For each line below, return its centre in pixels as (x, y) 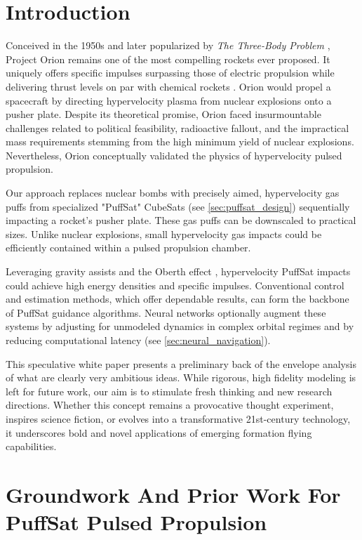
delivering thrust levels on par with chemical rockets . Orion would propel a (168, 86)
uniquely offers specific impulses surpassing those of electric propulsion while (170, 73)
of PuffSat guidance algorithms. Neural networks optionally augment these (166, 312)
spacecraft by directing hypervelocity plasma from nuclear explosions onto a (169, 100)
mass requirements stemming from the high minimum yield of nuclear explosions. (180, 141)
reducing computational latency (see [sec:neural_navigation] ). (138, 340)
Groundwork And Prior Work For (173, 494)
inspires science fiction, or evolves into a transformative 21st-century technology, (178, 418)
